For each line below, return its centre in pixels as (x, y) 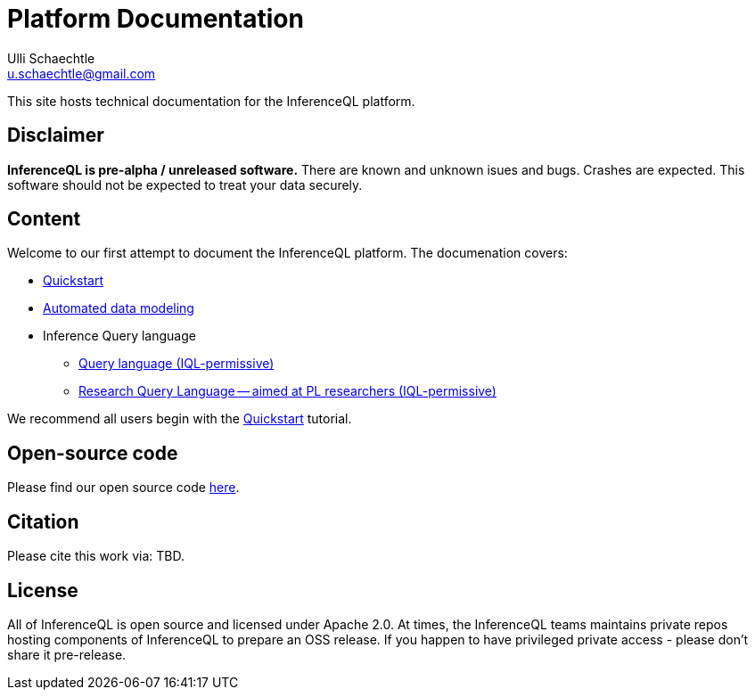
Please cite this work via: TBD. (96, 556)
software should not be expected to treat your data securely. (185, 184)
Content (44, 219)
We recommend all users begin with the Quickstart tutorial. (180, 419)
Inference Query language (119, 336)
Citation (43, 521)
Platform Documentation (156, 19)
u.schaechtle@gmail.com (82, 73)
